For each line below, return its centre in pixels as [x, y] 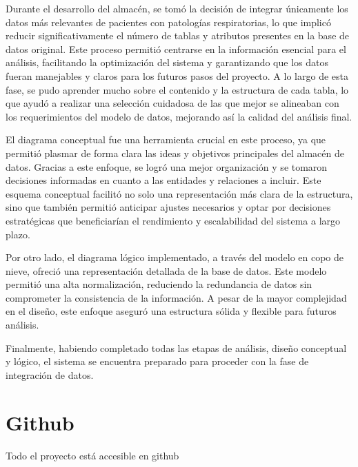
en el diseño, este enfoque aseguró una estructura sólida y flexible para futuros [171, 311]
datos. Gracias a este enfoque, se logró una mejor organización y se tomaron [167, 166]
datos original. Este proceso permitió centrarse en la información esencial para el [176, 49]
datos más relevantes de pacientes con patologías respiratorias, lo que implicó [168, 22]
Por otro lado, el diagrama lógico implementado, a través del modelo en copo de [175, 257]
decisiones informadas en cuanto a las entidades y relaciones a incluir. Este [163, 180]
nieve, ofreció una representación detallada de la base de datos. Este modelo [166, 270]
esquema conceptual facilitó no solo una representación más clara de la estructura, [179, 193]
